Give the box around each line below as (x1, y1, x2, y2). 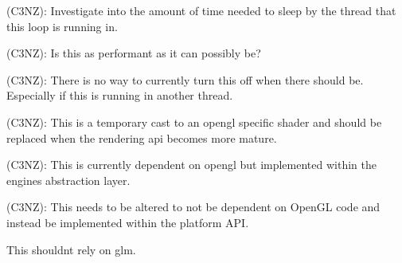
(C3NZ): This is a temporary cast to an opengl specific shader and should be (6, 113, 382, 130)
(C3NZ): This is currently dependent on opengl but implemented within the (6, 156, 377, 173)
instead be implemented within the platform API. (6, 214, 249, 230)
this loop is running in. (6, 18, 118, 34)
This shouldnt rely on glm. (6, 241, 136, 257)
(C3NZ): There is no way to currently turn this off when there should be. (6, 71, 364, 88)
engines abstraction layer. (6, 171, 131, 188)
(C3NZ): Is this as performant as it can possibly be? (6, 45, 261, 61)
